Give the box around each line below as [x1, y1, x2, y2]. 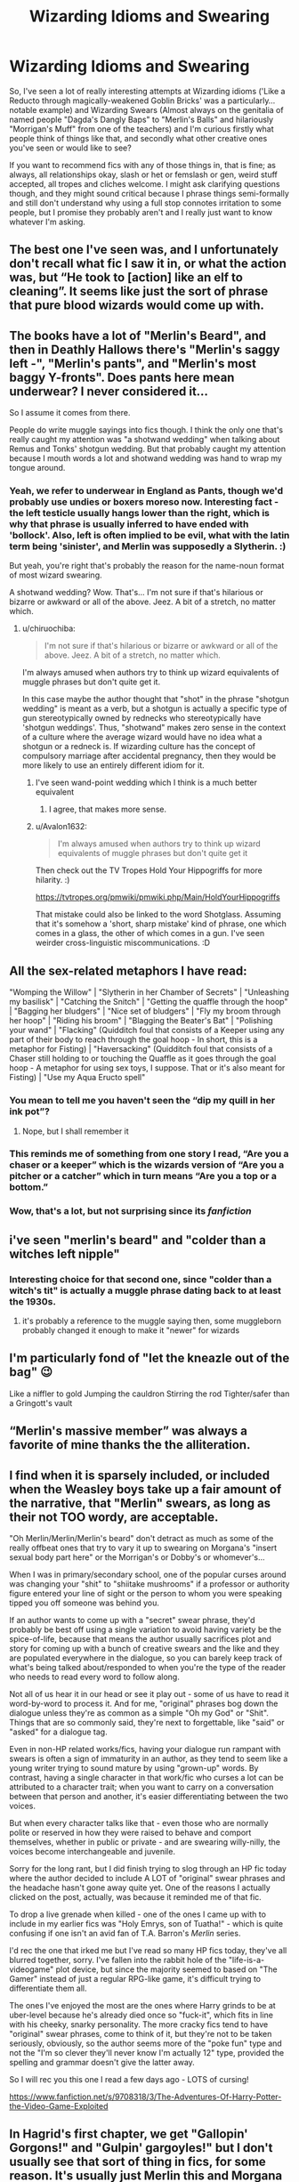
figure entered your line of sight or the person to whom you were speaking [9, 1588, 283, 1599]
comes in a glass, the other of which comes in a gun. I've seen [35, 928, 265, 939]
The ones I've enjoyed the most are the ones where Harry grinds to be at [9, 2000, 276, 2011]
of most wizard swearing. [9, 570, 102, 580]
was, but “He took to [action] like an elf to [9, 270, 243, 286]
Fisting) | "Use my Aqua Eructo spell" [9, 1072, 146, 1083]
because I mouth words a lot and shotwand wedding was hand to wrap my [9, 453, 283, 464]
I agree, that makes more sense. [48, 804, 167, 815]
